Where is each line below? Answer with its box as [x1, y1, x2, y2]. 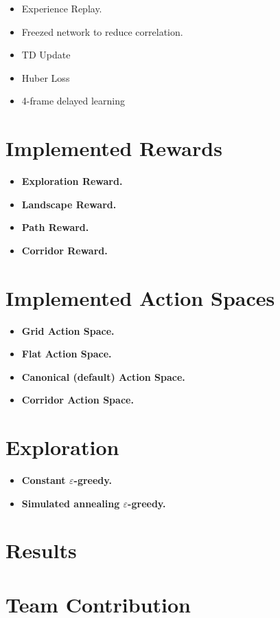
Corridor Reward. [21, 243, 108, 257]
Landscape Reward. [21, 197, 117, 211]
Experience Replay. [21, 1, 102, 15]
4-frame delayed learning [21, 93, 125, 108]
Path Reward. [21, 220, 89, 234]
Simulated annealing [21, 496, 120, 510]
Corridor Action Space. [21, 393, 134, 407]
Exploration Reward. [21, 174, 123, 188]
